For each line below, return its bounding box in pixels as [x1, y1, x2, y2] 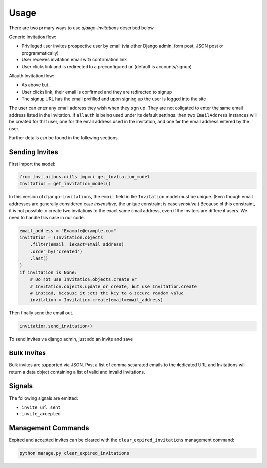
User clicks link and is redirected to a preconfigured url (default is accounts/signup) [21, 63, 192, 69]
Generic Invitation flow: [9, 34, 57, 40]
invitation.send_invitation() [19, 323, 93, 329]
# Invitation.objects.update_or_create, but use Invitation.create [30, 283, 197, 289]
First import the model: [9, 161, 56, 167]
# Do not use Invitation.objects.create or [30, 277, 137, 282]
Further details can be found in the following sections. [9, 135, 119, 141]
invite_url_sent [21, 404, 61, 410]
